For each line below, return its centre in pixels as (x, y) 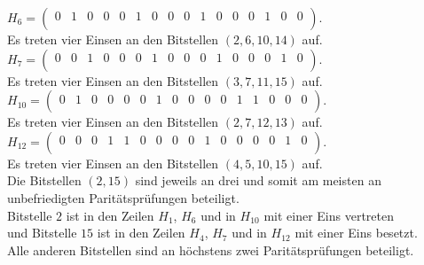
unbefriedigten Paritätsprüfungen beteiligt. (123, 197)
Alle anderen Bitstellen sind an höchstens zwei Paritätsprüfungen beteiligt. (211, 249)
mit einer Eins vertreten (329, 215)
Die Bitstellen (44, 180)
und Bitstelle (42, 233)
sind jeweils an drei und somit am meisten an (258, 180)
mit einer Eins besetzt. (356, 233)
